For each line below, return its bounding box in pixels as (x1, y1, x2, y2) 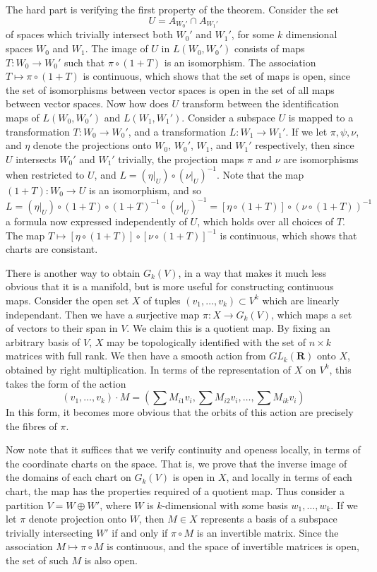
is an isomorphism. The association (164, 54, 316, 69)
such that (64, 54, 105, 69)
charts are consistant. (6, 242, 98, 256)
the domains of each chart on (6, 470, 131, 484)
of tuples (143, 292, 181, 307)
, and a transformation (128, 124, 227, 138)
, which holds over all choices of (197, 213, 334, 228)
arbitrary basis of (6, 334, 80, 349)
